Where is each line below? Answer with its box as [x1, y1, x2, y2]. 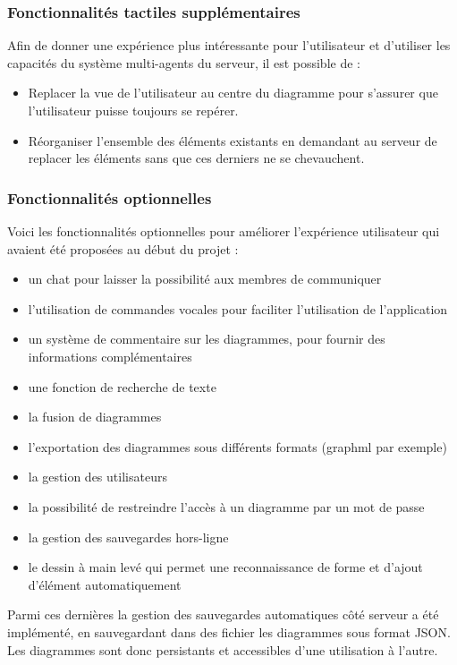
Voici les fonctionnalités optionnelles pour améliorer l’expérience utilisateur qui [7, 222, 440, 240]
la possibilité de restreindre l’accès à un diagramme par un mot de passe [28, 497, 425, 516]
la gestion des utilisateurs [28, 467, 167, 486]
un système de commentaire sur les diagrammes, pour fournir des [28, 329, 385, 348]
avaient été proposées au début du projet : [7, 239, 239, 258]
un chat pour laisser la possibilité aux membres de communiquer [28, 269, 382, 288]
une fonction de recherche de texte [28, 377, 216, 396]
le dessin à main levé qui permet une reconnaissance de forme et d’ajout [28, 558, 423, 576]
